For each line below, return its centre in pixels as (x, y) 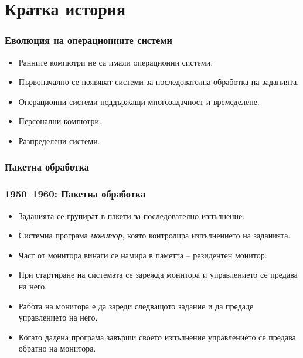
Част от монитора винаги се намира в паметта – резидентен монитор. (143, 255)
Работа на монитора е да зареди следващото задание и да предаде (136, 306)
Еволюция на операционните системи (88, 40)
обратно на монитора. (57, 348)
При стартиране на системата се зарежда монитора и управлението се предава (158, 275)
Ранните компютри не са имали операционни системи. (116, 62)
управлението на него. (58, 317)
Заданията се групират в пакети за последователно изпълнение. (132, 215)
